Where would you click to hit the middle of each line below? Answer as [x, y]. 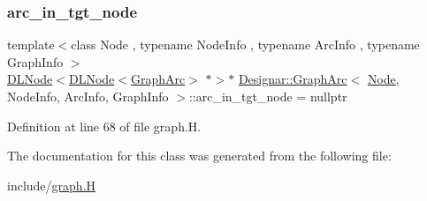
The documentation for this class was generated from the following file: [199, 156]
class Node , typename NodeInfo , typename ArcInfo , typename [245, 45]
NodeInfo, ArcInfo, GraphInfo [88, 96]
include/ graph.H [52, 185]
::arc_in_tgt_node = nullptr [268, 96]
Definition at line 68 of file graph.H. [104, 126]
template [31, 45]
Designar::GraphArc [293, 79]
